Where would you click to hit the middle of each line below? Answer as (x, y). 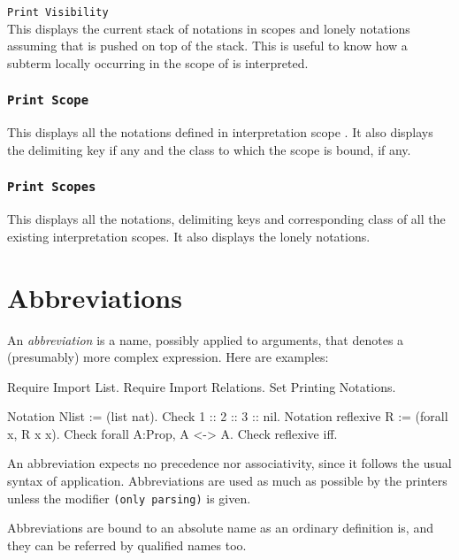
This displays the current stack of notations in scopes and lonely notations (209, 28)
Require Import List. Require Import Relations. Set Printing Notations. (202, 386)
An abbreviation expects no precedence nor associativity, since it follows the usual (229, 463)
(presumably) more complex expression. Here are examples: (168, 357)
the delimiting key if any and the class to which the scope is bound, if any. (209, 149)
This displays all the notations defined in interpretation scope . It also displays (220, 132)
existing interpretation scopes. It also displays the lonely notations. (189, 236)
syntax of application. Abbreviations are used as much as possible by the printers (227, 481)
